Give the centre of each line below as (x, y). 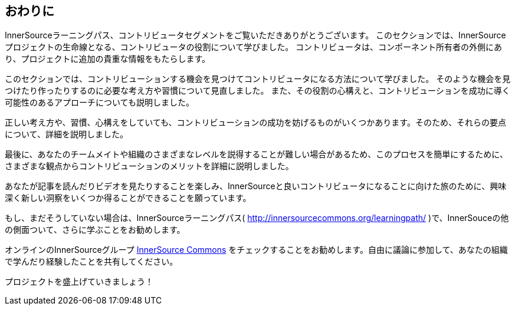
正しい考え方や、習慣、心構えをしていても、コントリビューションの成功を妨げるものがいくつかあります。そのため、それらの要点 (255, 123)
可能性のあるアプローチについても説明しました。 (99, 103)
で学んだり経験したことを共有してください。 (91, 262)
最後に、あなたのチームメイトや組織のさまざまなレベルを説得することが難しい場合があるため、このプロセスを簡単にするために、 (256, 154)
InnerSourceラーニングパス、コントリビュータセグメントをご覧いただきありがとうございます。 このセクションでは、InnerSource (255, 35)
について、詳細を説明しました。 (66, 134)
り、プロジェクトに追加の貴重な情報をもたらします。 (108, 59)
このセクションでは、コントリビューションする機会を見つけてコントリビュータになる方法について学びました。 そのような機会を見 (258, 79)
